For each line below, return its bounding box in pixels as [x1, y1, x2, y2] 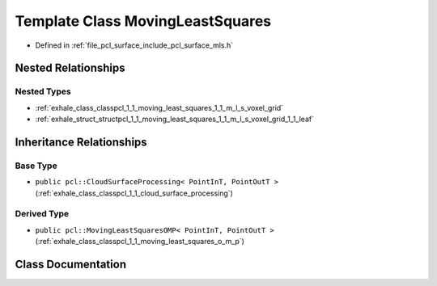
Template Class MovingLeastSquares [15, 12, 272, 30]
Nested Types [15, 86, 72, 97]
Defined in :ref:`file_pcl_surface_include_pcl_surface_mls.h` [35, 40, 234, 50]
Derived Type [15, 208, 69, 220]
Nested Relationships [15, 61, 125, 75]
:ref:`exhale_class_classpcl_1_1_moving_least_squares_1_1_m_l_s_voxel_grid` [35, 103, 283, 112]
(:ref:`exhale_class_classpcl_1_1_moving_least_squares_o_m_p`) [35, 237, 244, 246]
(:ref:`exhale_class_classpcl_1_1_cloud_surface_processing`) [35, 188, 234, 198]
